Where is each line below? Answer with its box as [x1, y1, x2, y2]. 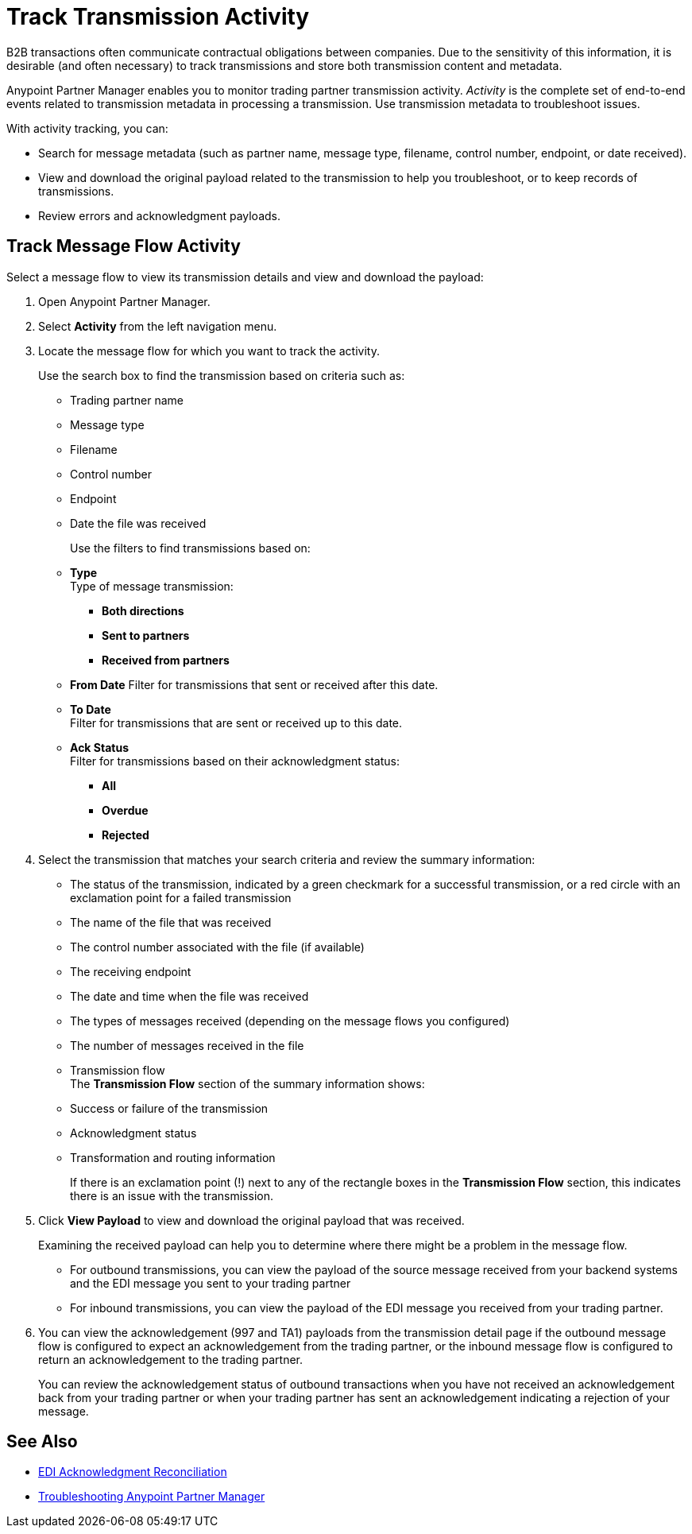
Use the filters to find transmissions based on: [70, 540, 311, 555]
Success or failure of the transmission [70, 1101, 269, 1115]
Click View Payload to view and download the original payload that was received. [38, 1213, 465, 1227]
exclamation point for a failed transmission [70, 890, 292, 905]
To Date [70, 702, 111, 716]
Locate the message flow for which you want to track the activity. [38, 343, 380, 358]
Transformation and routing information [70, 1150, 276, 1164]
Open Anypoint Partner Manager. [38, 294, 211, 308]
